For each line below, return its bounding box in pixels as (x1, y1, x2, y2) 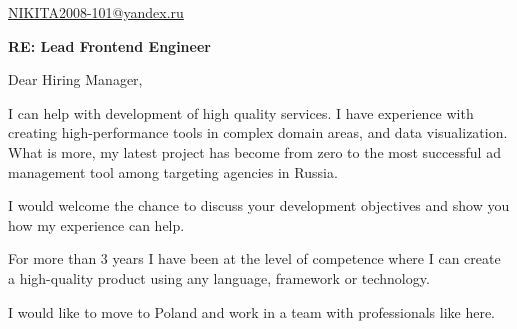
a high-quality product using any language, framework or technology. (8, 267, 430, 288)
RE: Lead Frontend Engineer (8, 35, 211, 56)
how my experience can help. (8, 214, 185, 235)
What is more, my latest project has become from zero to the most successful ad (8, 141, 501, 162)
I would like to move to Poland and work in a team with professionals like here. (8, 301, 496, 322)
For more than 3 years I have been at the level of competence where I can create (8, 248, 501, 269)
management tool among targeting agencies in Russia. (8, 161, 338, 182)
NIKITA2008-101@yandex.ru (8, 2, 184, 22)
